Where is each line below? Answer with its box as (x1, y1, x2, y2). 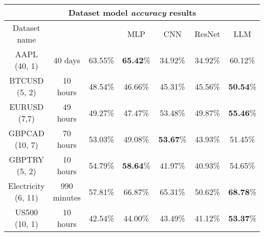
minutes (53, 191, 81, 203)
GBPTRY (9, 153, 44, 165)
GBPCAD (8, 127, 45, 139)
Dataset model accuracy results (68, 7, 196, 18)
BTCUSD (9, 74, 44, 86)
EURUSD (9, 101, 44, 112)
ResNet (194, 27, 220, 40)
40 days (53, 54, 80, 66)
